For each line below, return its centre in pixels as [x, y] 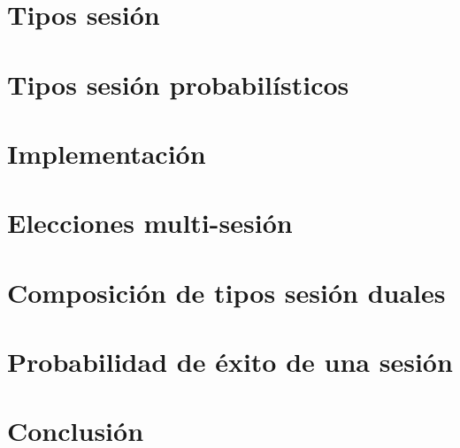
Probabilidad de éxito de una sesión [230, 362]
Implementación [107, 153]
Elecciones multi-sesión [150, 223]
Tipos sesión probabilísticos [178, 84]
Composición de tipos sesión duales [226, 292]
